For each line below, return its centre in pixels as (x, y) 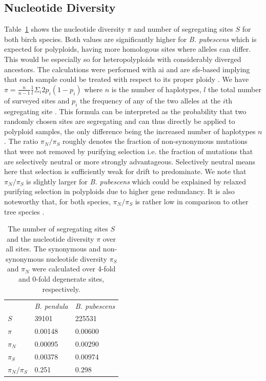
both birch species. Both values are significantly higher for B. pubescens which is (130, 39)
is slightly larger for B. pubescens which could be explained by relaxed (136, 181)
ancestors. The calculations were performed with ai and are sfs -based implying (127, 69)
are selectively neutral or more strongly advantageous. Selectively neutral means (130, 161)
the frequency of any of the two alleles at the (150, 100)
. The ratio (21, 141)
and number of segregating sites (183, 29)
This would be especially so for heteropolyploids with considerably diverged (123, 59)
